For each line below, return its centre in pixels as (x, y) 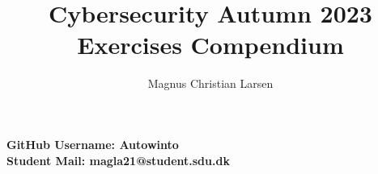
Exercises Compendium (210, 45)
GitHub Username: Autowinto (93, 144)
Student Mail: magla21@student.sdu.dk (118, 160)
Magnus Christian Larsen (210, 83)
